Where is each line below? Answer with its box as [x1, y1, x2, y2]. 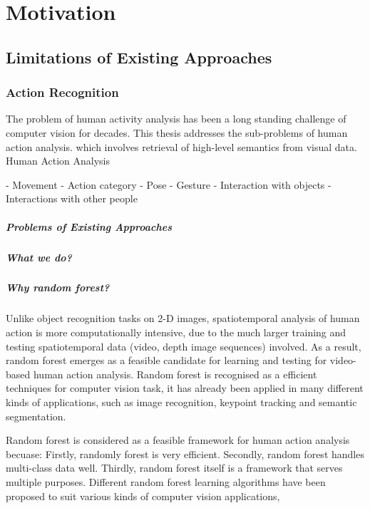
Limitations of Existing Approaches [6, 46, 272, 68]
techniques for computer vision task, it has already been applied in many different [6, 380, 364, 395]
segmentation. [6, 408, 66, 423]
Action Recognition [6, 83, 119, 101]
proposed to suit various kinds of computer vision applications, [6, 488, 280, 503]
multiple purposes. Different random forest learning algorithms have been [6, 474, 326, 489]
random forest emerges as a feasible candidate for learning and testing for [6, 353, 327, 368]
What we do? [6, 249, 72, 264]
